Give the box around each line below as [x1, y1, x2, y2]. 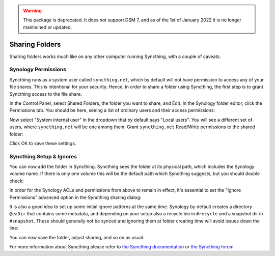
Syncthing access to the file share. [9, 91, 82, 97]
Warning [23, 8, 42, 14]
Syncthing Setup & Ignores [9, 153, 77, 160]
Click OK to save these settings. [9, 140, 76, 146]
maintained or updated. [23, 24, 72, 30]
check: [9, 178, 24, 184]
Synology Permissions [9, 66, 66, 73]
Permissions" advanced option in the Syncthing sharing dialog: [9, 194, 142, 201]
